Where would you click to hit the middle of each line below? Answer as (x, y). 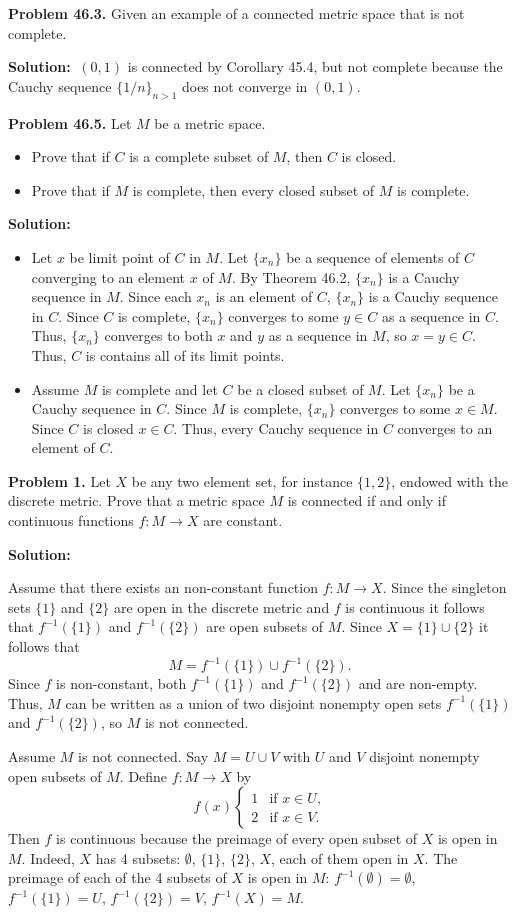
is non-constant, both (121, 683)
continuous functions (71, 520)
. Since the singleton (444, 587)
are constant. (243, 520)
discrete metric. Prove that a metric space (136, 500)
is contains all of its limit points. (185, 354)
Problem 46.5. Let (70, 122)
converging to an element (108, 276)
